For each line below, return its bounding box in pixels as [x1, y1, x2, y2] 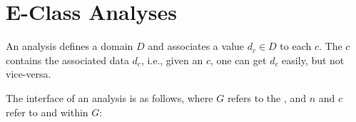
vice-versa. [6, 66, 51, 81]
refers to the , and [227, 90, 307, 105]
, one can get [210, 52, 267, 67]
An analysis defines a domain [6, 39, 133, 54]
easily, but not [282, 52, 345, 67]
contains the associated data [6, 52, 129, 67]
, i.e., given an [141, 52, 203, 67]
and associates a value [148, 39, 245, 54]
